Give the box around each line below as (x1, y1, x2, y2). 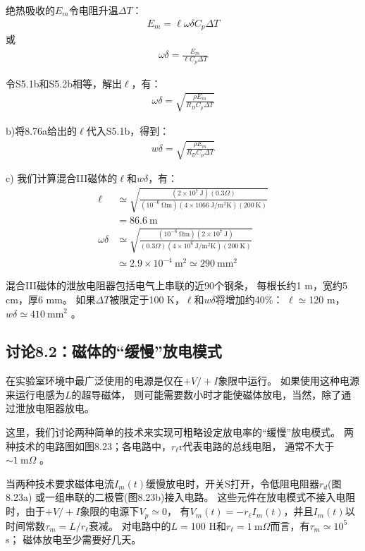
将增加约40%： (215, 291, 283, 306)
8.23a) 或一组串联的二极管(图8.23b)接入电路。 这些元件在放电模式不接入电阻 (6, 490, 356, 504)
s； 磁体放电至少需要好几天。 (6, 532, 142, 547)
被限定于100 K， (109, 291, 185, 306)
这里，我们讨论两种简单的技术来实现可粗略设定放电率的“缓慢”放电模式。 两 (6, 425, 354, 440)
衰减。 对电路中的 (88, 518, 171, 533)
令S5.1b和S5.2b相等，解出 (6, 75, 122, 90)
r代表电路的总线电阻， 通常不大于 (179, 438, 335, 453)
